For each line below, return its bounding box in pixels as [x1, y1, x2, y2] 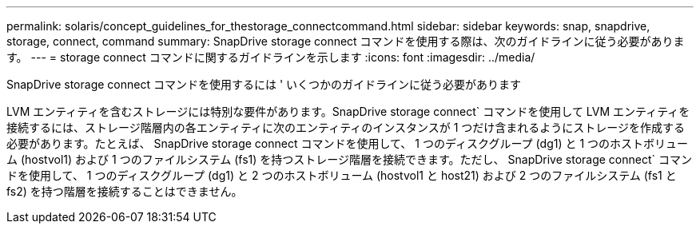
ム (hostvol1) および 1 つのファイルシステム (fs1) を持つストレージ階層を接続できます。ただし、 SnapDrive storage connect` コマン [6, 153, 692, 166]
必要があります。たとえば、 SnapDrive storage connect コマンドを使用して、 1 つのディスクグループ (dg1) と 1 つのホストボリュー [6, 137, 689, 150]
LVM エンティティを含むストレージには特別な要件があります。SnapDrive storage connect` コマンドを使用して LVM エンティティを [6, 105, 690, 118]
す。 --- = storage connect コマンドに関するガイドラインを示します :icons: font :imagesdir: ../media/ [6, 50, 535, 64]
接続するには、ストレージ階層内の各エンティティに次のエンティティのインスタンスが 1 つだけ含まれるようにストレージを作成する [6, 121, 686, 134]
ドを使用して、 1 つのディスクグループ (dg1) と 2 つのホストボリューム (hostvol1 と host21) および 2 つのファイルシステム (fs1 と [6, 169, 677, 182]
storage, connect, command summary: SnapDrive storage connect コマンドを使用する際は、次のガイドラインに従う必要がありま [6, 34, 685, 48]
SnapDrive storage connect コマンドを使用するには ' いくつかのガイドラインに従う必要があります [6, 77, 522, 91]
